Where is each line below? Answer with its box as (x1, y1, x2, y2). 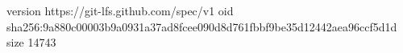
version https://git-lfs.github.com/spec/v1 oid (6, 2, 234, 18)
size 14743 (6, 34, 56, 51)
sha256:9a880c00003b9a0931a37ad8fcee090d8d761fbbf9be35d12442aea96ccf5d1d (6, 18, 397, 35)
